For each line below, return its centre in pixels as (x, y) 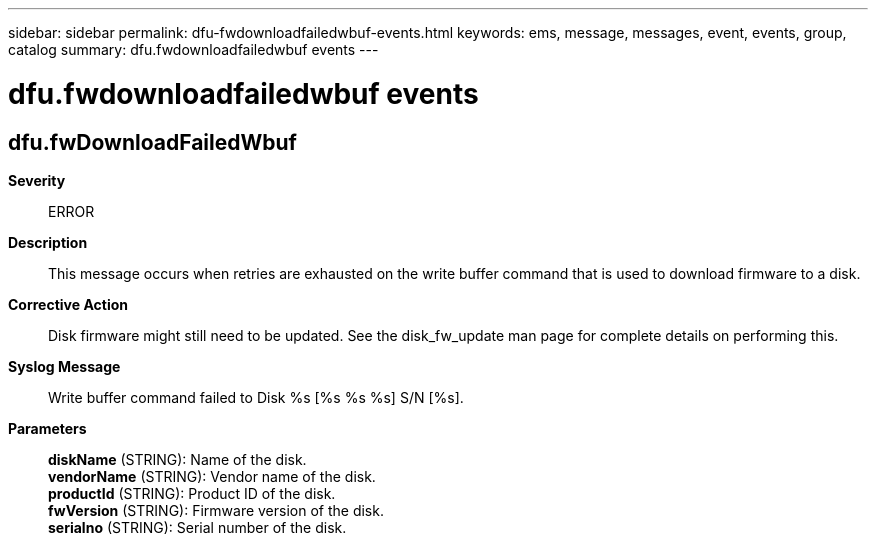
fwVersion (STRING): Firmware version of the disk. (216, 510)
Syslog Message (64, 366)
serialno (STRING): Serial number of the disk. (197, 527)
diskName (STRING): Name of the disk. (177, 459)
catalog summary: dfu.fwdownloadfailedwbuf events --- (193, 49)
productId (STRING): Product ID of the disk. (192, 493)
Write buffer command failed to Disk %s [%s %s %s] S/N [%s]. (256, 397)
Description (48, 242)
